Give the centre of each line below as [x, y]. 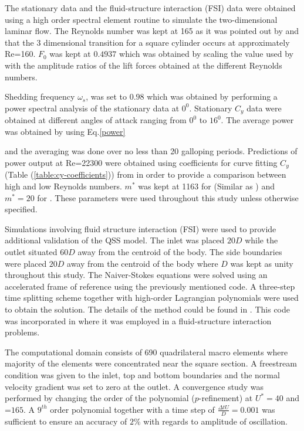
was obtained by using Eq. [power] [65, 131]
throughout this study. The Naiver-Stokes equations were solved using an [136, 275]
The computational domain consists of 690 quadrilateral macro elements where [146, 352]
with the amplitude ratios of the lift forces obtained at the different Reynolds [143, 65]
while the [261, 240]
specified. [21, 209]
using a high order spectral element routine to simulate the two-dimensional [141, 19]
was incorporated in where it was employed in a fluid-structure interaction [138, 320]
